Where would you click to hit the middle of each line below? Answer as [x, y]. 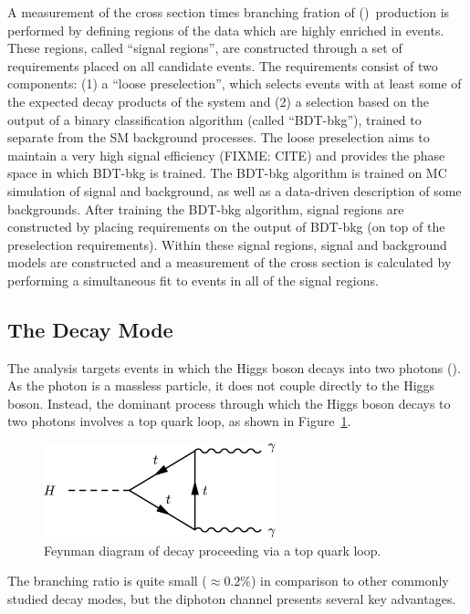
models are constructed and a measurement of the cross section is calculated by [230, 262]
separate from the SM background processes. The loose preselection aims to [219, 137]
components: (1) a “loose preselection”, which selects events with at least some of [235, 83]
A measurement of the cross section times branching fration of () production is [229, 12]
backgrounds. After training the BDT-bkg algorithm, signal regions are [206, 208]
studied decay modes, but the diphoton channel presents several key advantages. [232, 598]
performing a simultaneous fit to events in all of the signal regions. [193, 280]
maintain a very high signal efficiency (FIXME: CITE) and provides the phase [226, 155]
